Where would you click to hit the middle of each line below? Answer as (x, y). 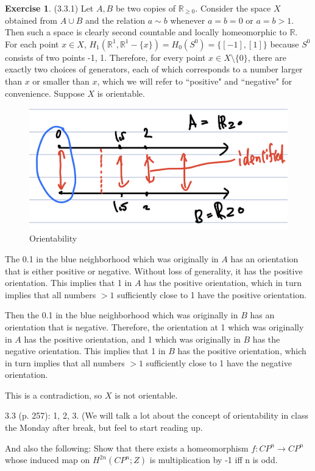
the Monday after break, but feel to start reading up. (104, 427)
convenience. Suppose (45, 93)
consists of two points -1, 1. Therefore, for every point (105, 57)
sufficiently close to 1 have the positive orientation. (212, 294)
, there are (267, 57)
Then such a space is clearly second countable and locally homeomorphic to (146, 32)
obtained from (31, 20)
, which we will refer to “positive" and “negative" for (195, 81)
